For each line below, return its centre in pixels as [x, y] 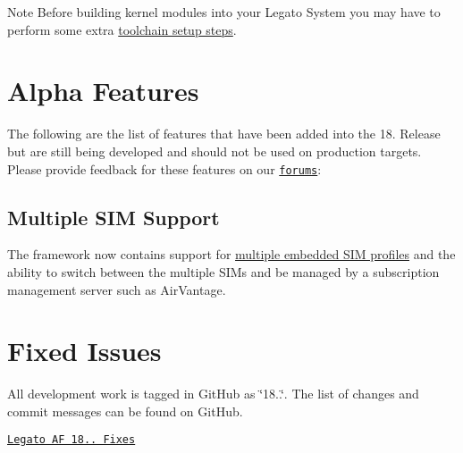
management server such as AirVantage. [117, 289]
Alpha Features [103, 91]
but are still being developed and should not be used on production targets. [215, 151]
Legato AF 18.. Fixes [72, 440]
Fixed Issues [84, 351]
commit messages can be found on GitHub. [125, 411]
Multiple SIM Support [114, 217]
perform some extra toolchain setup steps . [122, 29]
